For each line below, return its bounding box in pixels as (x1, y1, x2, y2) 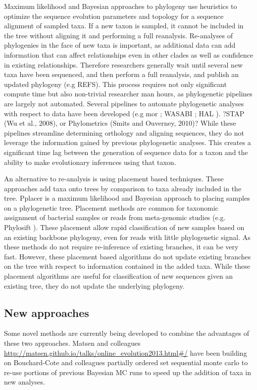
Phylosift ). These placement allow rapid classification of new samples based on (4, 222, 245, 233)
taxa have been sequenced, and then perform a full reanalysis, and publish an (4, 69, 239, 79)
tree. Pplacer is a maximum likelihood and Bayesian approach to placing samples (4, 193, 250, 203)
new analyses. (4, 377, 45, 387)
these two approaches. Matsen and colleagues (4, 338, 141, 348)
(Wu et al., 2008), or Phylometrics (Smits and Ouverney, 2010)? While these (4, 118, 236, 128)
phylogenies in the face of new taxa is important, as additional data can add (4, 40, 236, 50)
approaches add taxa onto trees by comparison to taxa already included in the (4, 183, 242, 193)
